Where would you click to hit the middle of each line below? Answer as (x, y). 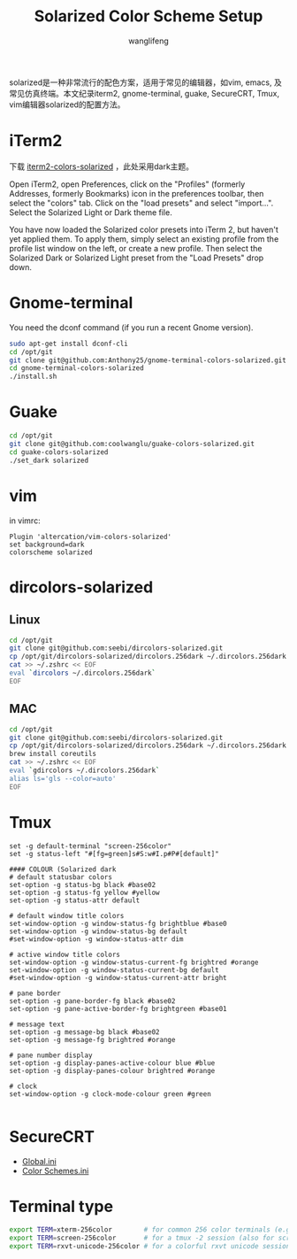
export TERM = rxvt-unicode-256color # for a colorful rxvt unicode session (150, 1247)
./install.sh (33, 377)
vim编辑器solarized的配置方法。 (67, 104)
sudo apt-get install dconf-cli (69, 344)
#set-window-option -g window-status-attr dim (96, 939)
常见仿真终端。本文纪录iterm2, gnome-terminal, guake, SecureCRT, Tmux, (145, 93)
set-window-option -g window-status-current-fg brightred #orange (134, 962)
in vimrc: (25, 521)
